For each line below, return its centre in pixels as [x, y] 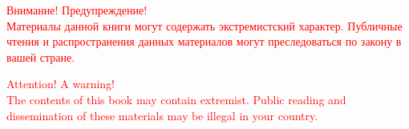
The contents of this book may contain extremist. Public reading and [176, 99]
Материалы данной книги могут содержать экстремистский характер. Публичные [204, 25]
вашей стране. [41, 56]
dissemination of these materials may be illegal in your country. [162, 115]
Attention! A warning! [61, 84]
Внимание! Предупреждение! [77, 10]
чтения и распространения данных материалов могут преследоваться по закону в [204, 41]
